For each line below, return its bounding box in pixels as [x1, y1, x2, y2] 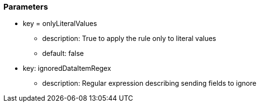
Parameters [3, 2, 48, 12]
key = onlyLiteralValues [23, 19, 97, 28]
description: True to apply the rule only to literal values [42, 34, 216, 43]
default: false [42, 49, 84, 58]
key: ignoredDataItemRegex [23, 64, 111, 73]
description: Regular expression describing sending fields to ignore [42, 79, 257, 88]
